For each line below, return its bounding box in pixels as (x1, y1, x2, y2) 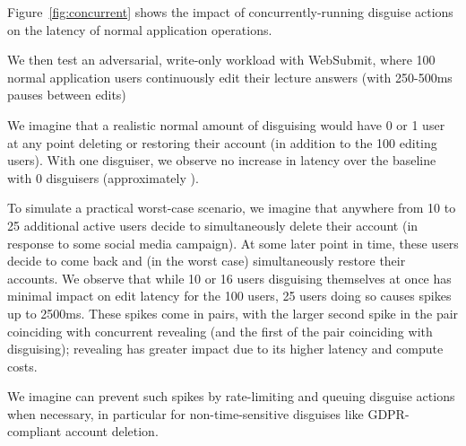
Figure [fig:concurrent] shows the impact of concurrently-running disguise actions (7, 3, 453, 21)
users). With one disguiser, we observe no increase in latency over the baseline (7, 151, 436, 170)
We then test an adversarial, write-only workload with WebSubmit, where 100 (7, 50, 436, 69)
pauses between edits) (7, 85, 126, 104)
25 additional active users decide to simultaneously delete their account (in (7, 215, 419, 234)
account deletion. (65, 422, 159, 441)
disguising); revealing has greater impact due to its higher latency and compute (7, 339, 444, 358)
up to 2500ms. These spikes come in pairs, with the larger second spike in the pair (7, 303, 459, 322)
